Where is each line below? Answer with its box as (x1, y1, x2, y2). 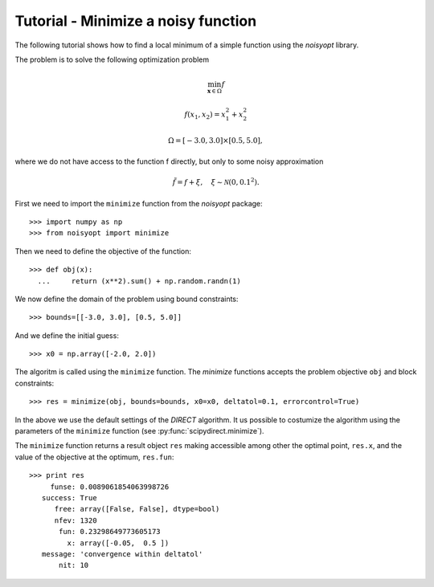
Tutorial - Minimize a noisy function (14, 12, 257, 30)
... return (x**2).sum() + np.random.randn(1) (37, 276, 241, 285)
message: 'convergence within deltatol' (41, 549, 203, 558)
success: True (41, 493, 97, 502)
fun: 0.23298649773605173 (59, 527, 161, 536)
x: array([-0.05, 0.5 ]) (67, 538, 170, 548)
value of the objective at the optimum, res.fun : (14, 452, 174, 462)
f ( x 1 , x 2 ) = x (184, 109, 227, 120)
